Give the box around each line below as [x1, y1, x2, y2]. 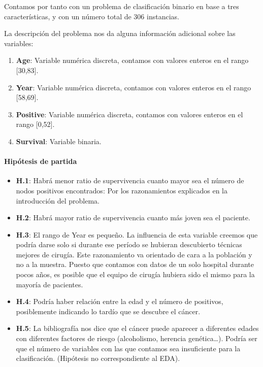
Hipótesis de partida [4, 156, 77, 166]
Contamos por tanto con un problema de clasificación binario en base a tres [4, 1, 239, 11]
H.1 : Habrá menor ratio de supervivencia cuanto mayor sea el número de [16, 175, 244, 186]
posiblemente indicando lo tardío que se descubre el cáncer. [16, 306, 201, 316]
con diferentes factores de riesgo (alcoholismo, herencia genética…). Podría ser [16, 333, 257, 344]
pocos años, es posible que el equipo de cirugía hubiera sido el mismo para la [16, 269, 255, 280]
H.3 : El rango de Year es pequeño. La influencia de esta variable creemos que [16, 229, 258, 240]
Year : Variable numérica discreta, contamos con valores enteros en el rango [16, 82, 251, 92]
